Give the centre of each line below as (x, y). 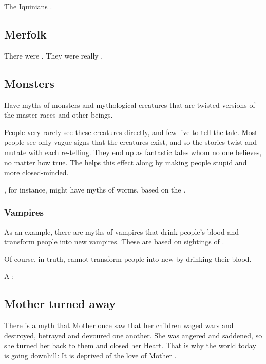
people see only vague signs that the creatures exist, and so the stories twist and (130, 142)
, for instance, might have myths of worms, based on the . (95, 189)
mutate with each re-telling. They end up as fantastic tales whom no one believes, (133, 152)
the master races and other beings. (59, 115)
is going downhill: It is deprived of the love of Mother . (90, 355)
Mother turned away (60, 304)
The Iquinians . (28, 6)
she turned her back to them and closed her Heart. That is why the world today (130, 345)
